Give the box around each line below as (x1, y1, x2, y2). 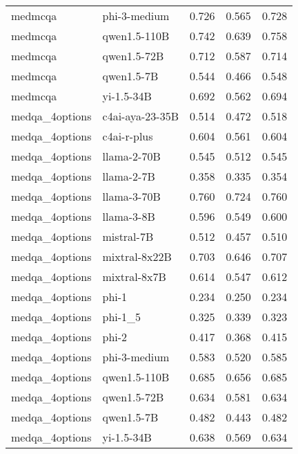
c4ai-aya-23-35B (102, 108, 179, 124)
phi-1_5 (102, 309, 141, 325)
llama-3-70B (102, 188, 161, 204)
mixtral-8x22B (102, 248, 172, 264)
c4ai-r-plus (102, 128, 153, 144)
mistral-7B (102, 228, 154, 244)
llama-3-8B (102, 208, 155, 224)
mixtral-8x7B (102, 269, 166, 284)
